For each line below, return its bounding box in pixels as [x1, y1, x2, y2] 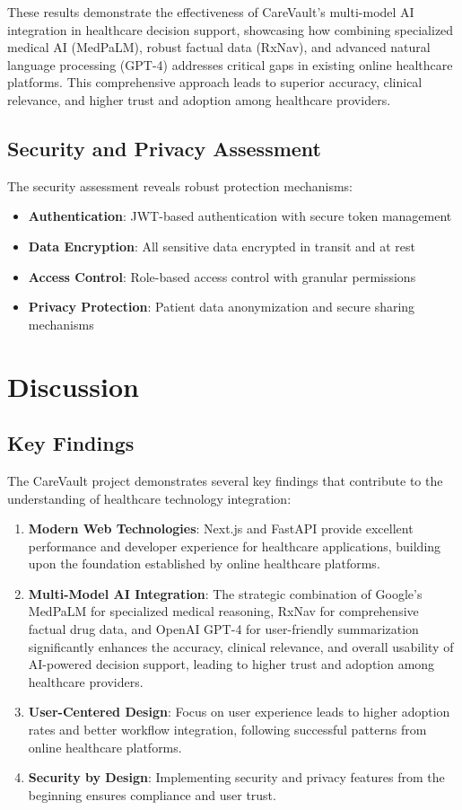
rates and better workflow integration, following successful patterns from [28, 720, 427, 739]
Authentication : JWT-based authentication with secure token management [28, 207, 452, 225]
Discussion [7, 367, 139, 404]
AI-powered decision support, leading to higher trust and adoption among [28, 655, 435, 674]
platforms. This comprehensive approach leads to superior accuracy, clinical [7, 73, 423, 92]
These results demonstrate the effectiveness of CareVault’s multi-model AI [7, 3, 414, 21]
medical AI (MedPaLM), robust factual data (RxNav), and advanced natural [7, 38, 431, 57]
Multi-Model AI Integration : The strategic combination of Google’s [28, 584, 423, 603]
